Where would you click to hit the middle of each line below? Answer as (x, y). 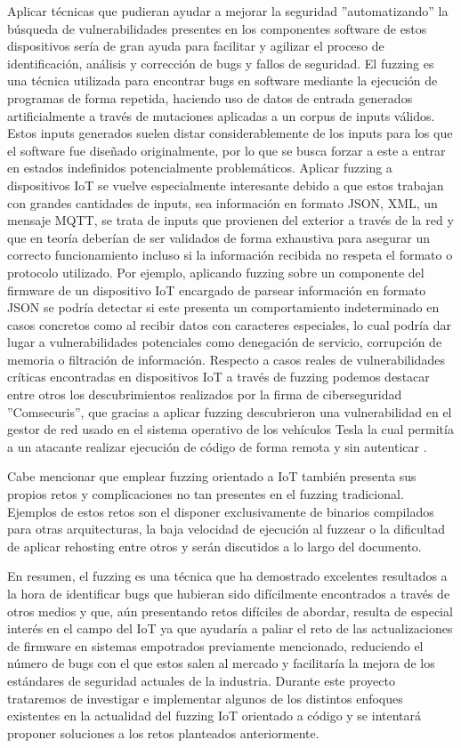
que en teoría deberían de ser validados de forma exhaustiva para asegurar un (219, 237)
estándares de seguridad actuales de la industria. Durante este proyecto (202, 680)
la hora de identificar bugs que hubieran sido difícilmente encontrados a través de (229, 593)
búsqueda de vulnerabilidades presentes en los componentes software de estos (217, 28)
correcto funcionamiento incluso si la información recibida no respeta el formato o (230, 255)
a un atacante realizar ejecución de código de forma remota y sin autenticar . (217, 446)
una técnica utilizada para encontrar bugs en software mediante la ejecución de (222, 80)
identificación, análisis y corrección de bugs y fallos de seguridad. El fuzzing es (221, 63)
